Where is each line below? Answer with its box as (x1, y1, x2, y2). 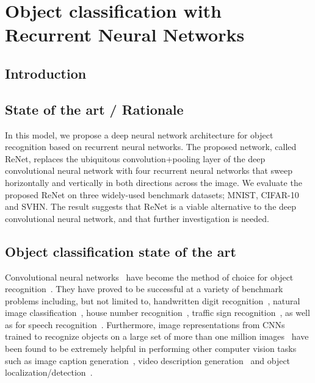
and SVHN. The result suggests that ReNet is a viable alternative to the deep (5, 200, 297, 213)
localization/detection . (5, 366, 93, 379)
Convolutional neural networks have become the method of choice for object (5, 270, 294, 283)
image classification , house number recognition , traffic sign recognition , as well (5, 306, 310, 319)
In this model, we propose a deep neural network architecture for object (5, 128, 273, 141)
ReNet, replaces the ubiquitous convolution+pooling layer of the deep (5, 152, 266, 165)
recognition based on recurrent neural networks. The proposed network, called (5, 140, 297, 153)
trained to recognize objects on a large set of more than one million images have (5, 330, 309, 343)
